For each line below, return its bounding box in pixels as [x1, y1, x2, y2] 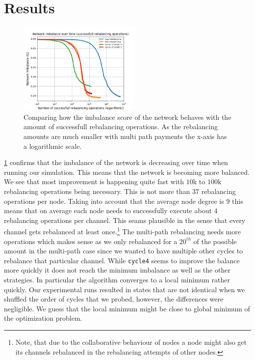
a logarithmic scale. [24, 140, 82, 151]
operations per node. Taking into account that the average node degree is [4, 195, 224, 206]
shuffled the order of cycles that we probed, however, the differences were [4, 294, 224, 304]
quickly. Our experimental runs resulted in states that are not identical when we [4, 284, 245, 294]
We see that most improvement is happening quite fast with [4, 176, 184, 187]
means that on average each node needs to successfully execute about [4, 205, 212, 216]
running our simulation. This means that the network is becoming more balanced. [4, 166, 250, 177]
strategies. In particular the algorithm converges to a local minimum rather [4, 275, 230, 284]
